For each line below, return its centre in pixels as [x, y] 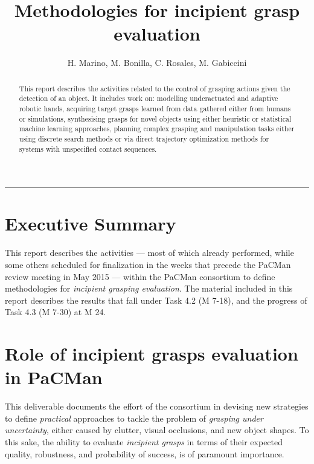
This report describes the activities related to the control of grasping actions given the [155, 88]
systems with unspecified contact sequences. [88, 149]
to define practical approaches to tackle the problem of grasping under [134, 418]
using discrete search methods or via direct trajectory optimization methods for [144, 138]
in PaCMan [54, 377]
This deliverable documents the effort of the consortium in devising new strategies [157, 406]
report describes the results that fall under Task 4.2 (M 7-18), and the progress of [156, 300]
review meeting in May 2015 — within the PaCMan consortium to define [140, 276]
